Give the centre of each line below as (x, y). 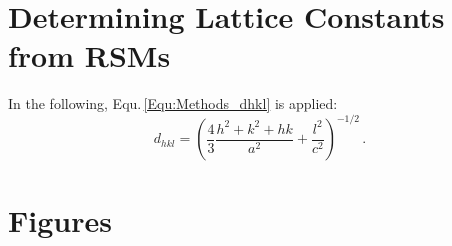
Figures (60, 219)
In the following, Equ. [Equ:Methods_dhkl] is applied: (173, 103)
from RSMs (89, 55)
